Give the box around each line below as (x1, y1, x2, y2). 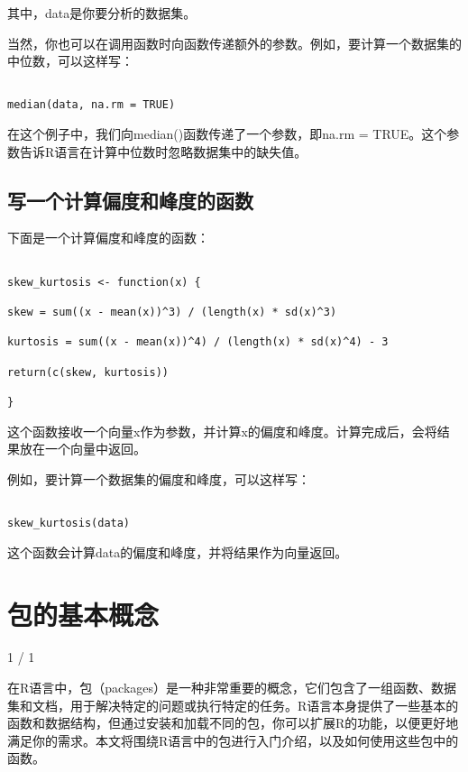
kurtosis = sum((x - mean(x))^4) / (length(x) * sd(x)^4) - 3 (7, 335, 389, 349)
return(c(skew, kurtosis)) (7, 365, 169, 379)
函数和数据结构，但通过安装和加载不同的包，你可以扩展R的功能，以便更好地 (7, 713, 459, 732)
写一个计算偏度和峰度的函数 (7, 186, 253, 214)
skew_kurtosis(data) (7, 517, 131, 530)
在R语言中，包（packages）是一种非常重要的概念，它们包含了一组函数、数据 (7, 678, 457, 697)
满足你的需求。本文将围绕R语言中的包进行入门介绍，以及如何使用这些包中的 (7, 731, 459, 749)
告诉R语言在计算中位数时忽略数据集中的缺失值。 (19, 142, 307, 161)
